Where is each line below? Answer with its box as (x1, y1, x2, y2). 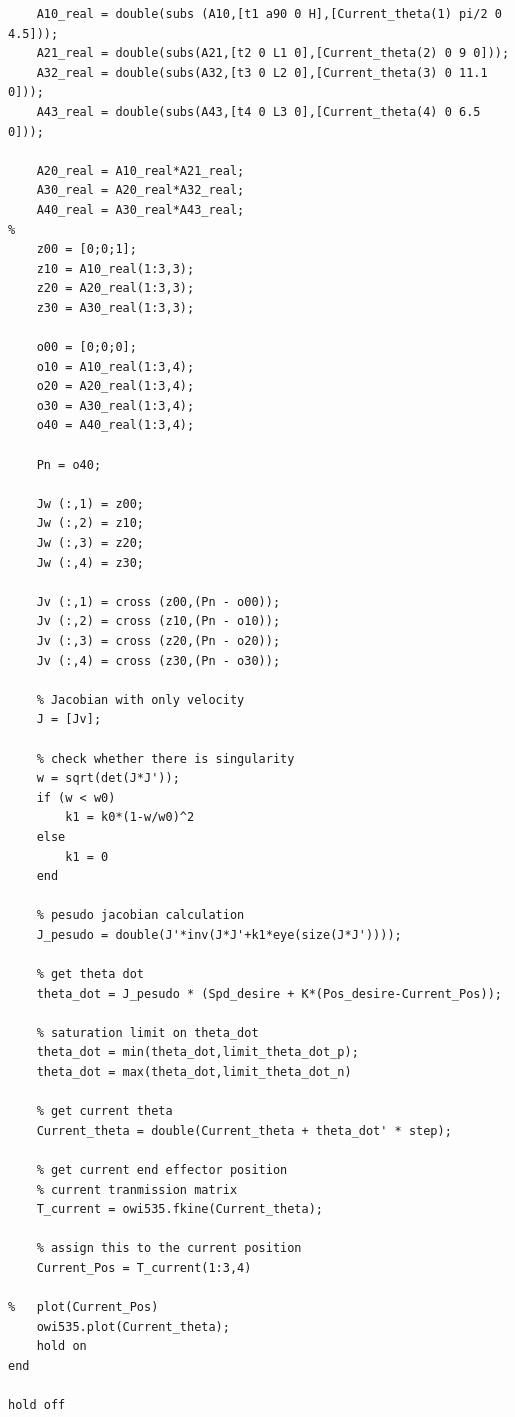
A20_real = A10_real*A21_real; (36, 163, 245, 178)
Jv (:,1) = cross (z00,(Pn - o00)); (36, 594, 281, 609)
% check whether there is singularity (36, 751, 295, 766)
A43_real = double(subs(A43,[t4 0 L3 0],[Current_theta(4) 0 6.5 (36, 104, 481, 119)
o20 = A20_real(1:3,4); (36, 379, 195, 394)
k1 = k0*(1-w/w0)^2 (65, 810, 195, 825)
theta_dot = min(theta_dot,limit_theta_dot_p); (36, 1045, 359, 1060)
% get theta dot (36, 967, 145, 982)
